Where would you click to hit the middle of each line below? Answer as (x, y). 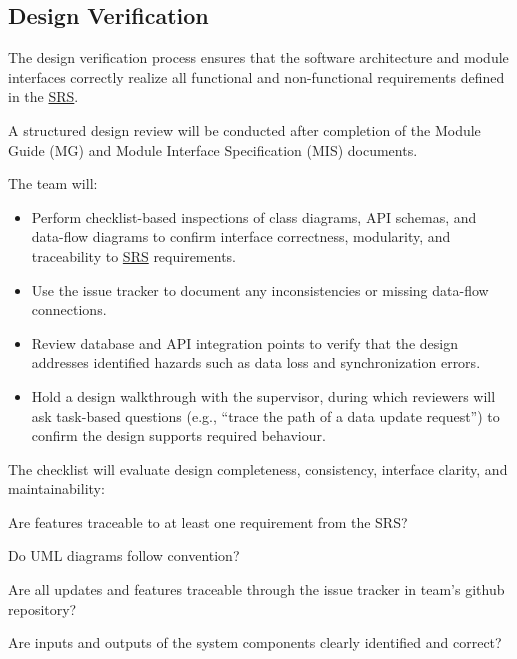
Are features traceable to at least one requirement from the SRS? (208, 521)
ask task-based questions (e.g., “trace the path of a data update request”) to (265, 415)
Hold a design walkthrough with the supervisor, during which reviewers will (263, 395)
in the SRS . (43, 96)
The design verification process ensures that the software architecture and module (258, 57)
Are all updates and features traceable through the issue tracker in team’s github (256, 589)
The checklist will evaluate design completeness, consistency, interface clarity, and (258, 468)
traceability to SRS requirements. (133, 255)
